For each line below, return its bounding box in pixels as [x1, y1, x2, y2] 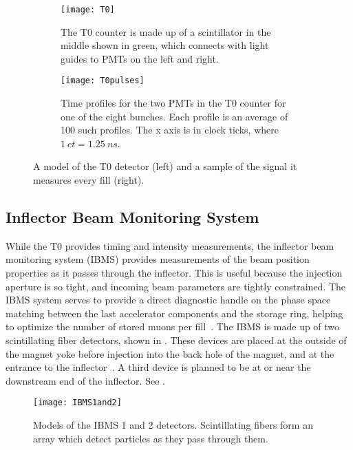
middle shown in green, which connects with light [61, 38, 269, 52]
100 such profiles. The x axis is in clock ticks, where [61, 122, 279, 137]
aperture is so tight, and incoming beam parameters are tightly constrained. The [6, 279, 346, 293]
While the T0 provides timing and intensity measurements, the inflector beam [6, 238, 334, 253]
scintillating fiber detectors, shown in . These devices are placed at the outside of [6, 333, 347, 347]
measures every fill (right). [33, 173, 145, 187]
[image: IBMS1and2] [33, 398, 122, 408]
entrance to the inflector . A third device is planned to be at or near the [6, 360, 311, 374]
